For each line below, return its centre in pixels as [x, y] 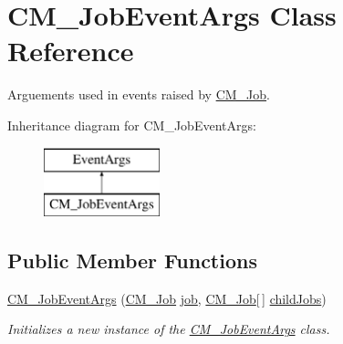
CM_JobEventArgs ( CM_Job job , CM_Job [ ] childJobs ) [167, 298]
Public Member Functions [132, 261]
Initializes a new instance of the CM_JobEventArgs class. [169, 329]
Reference [71, 51]
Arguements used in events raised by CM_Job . [139, 94]
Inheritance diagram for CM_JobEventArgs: [132, 125]
